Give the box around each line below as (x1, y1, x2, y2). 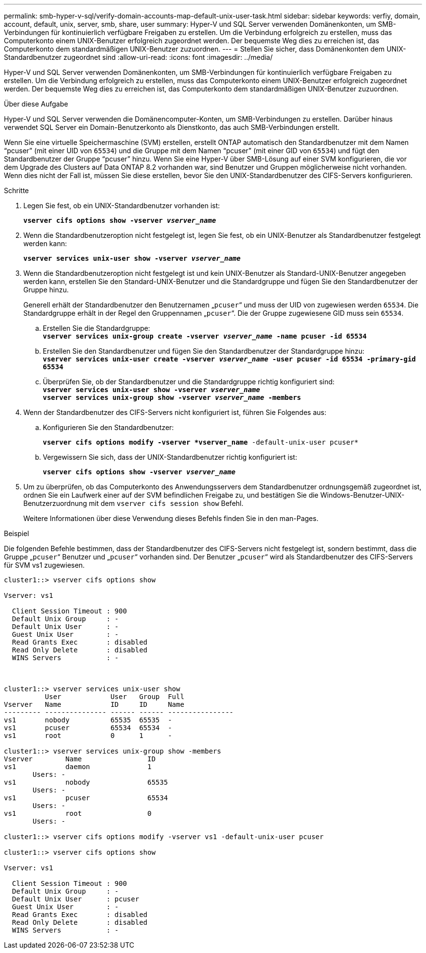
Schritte (4, 186, 29, 195)
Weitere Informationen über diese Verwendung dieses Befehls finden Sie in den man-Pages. (23, 514, 319, 522)
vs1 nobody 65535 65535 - (4, 716, 172, 724)
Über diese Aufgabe (4, 100, 68, 108)
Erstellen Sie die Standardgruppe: (43, 324, 150, 332)
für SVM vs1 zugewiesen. (4, 561, 85, 569)
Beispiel (4, 529, 29, 538)
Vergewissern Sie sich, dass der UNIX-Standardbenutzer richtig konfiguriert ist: (43, 453, 297, 461)
